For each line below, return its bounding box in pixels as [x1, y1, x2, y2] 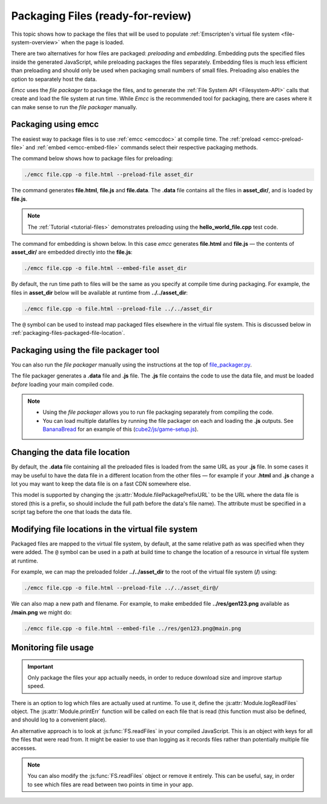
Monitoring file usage [11, 642, 94, 652]
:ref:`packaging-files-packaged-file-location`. [11, 329, 125, 336]
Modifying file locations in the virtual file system [11, 524, 198, 534]
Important [27, 663, 54, 670]
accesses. [11, 744, 37, 752]
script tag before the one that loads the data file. [11, 508, 132, 516]
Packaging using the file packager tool [11, 345, 160, 355]
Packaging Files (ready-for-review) [11, 9, 192, 22]
